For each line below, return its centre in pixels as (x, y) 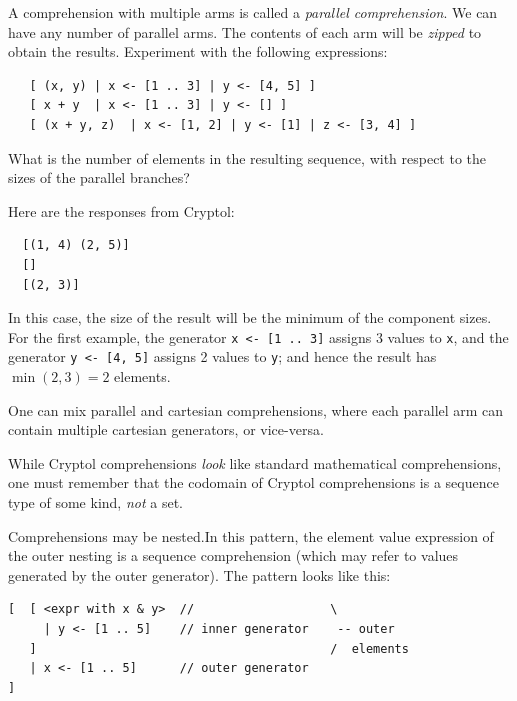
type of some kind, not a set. (95, 502)
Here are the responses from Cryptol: (121, 210)
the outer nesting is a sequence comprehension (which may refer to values (233, 555)
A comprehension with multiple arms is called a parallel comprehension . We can (253, 12)
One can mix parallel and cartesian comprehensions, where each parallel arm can (256, 409)
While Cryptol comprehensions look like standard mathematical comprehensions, (255, 462)
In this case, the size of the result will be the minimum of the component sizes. (250, 317)
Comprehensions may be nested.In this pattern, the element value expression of (251, 535)
